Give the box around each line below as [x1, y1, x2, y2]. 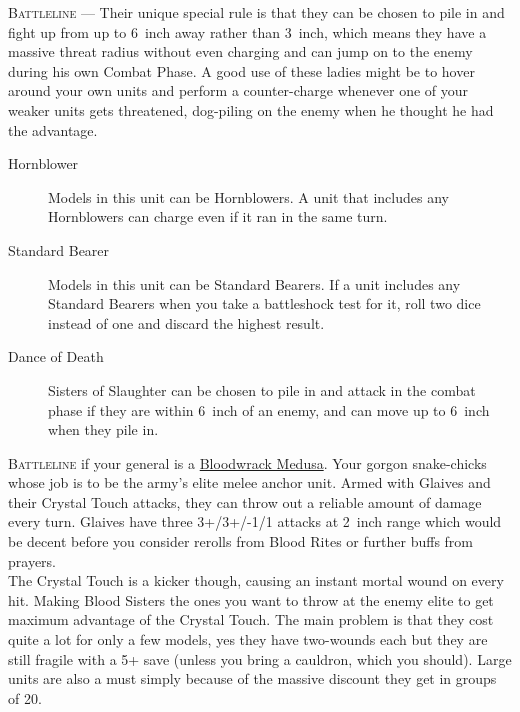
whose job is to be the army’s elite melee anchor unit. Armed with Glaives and [8, 472, 491, 493]
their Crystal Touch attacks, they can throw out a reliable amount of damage [8, 491, 482, 512]
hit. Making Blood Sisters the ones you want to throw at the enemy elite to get [8, 589, 494, 610]
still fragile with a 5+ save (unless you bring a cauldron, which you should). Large [8, 648, 512, 669]
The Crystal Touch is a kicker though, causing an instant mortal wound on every [8, 570, 504, 591]
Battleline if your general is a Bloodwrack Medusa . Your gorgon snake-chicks [8, 452, 487, 473]
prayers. [8, 550, 56, 571]
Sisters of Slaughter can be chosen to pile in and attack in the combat [48, 379, 476, 400]
